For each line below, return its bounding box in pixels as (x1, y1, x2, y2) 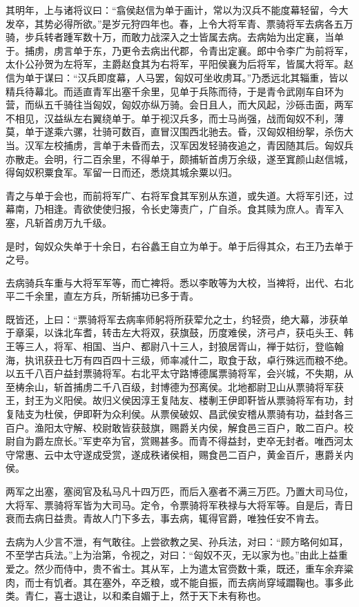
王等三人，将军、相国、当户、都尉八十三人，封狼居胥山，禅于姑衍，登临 (6, 339, 334, 354)
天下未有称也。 (198, 588, 266, 603)
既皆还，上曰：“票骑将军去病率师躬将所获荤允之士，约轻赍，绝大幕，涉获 (6, 311, 339, 326)
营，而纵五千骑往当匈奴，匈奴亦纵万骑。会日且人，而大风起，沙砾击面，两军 (6, 97, 353, 112)
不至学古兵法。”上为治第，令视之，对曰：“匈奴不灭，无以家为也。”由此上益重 (6, 548, 348, 562)
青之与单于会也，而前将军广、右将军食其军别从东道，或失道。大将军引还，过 (6, 188, 353, 202)
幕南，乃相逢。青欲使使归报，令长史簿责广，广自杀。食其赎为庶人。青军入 (6, 202, 344, 216)
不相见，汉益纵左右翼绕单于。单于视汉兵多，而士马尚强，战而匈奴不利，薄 (6, 110, 344, 125)
